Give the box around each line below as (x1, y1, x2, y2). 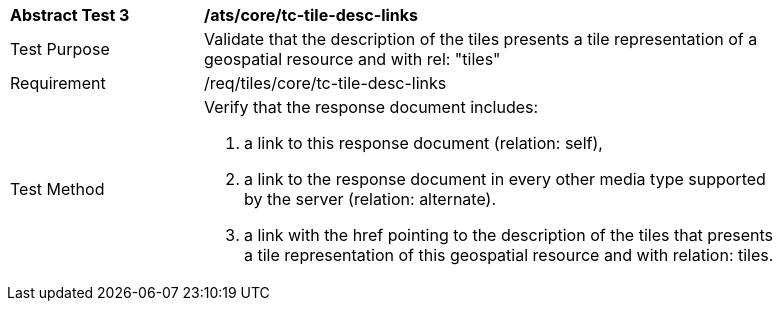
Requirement (10, 73, 106, 93)
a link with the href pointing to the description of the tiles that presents (244, 225, 773, 245)
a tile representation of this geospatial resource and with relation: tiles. (244, 245, 774, 265)
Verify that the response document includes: (204, 97, 539, 117)
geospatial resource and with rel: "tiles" (204, 49, 501, 69)
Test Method (10, 179, 105, 199)
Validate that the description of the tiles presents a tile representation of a (204, 29, 758, 49)
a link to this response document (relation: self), (244, 133, 603, 153)
